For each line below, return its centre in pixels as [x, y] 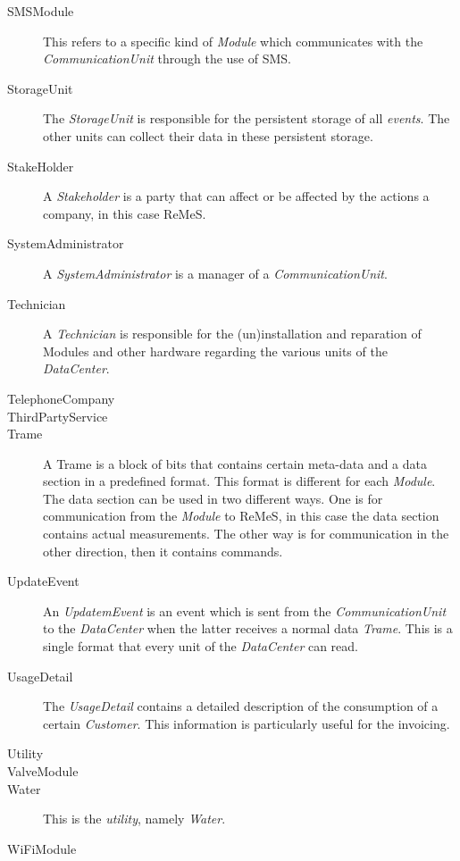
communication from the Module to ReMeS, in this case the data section [241, 516]
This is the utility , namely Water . [134, 819]
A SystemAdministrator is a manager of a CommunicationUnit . [215, 273]
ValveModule [43, 771]
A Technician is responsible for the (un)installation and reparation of [232, 334]
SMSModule [41, 11]
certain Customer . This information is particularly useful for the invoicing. [247, 723]
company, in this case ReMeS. [125, 213]
